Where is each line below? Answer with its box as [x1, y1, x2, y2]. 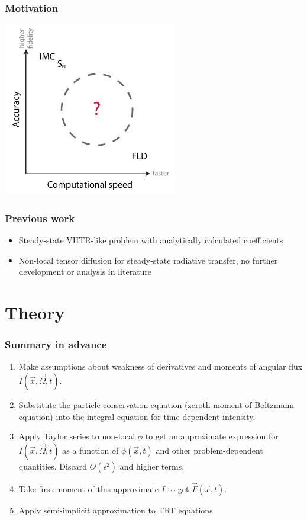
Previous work [5, 210, 75, 225]
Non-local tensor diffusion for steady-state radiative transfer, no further [18, 253, 278, 266]
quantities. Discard [18, 460, 87, 472]
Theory [5, 300, 65, 324]
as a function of [62, 444, 119, 456]
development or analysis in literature [18, 265, 152, 278]
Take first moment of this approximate [18, 483, 159, 495]
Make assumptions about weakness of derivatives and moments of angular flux [18, 360, 303, 373]
